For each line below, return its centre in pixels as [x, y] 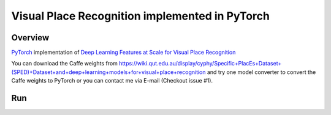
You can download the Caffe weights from [64, 64]
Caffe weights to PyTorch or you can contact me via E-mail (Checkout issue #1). [112, 81]
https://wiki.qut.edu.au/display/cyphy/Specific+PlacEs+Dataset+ [200, 64]
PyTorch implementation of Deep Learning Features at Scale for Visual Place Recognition [124, 53]
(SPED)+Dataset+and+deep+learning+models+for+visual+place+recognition [108, 72]
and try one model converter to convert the [261, 72]
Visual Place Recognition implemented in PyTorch [140, 16]
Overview [30, 38]
